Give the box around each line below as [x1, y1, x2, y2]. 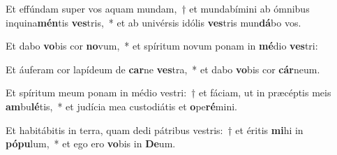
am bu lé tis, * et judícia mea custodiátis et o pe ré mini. [6, 98, 237, 113]
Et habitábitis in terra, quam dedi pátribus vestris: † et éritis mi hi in [6, 122, 304, 137]
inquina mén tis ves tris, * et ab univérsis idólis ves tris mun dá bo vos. [6, 15, 301, 29]
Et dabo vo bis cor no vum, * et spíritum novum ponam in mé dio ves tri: [6, 38, 318, 53]
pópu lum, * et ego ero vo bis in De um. [6, 136, 176, 151]
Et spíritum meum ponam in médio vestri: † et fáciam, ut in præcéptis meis [6, 85, 331, 100]
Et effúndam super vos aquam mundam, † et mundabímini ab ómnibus [6, 1, 310, 15]
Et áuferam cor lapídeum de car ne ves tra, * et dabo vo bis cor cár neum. [6, 61, 320, 76]
